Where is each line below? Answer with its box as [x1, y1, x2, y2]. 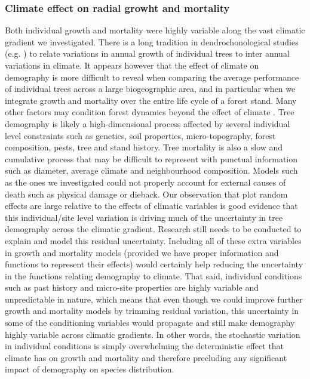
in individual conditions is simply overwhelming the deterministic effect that [5, 340, 284, 352]
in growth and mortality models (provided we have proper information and [5, 246, 279, 258]
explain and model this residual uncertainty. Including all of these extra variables [5, 234, 302, 246]
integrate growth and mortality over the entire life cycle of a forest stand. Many [5, 94, 297, 106]
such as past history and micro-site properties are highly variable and [5, 281, 259, 294]
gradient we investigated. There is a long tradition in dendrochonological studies [5, 35, 299, 48]
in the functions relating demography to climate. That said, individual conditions [5, 269, 302, 282]
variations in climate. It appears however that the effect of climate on [5, 59, 259, 71]
